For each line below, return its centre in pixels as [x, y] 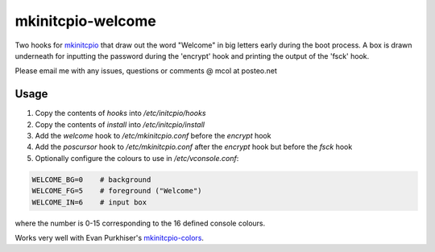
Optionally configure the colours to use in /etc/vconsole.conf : [137, 158]
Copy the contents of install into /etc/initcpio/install [120, 124]
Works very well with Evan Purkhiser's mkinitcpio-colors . [110, 238]
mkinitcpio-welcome [85, 21]
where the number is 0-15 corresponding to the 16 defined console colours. [140, 223]
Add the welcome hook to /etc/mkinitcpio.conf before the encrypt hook [153, 136]
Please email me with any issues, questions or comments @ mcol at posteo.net [146, 71]
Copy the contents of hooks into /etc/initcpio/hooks [120, 114]
